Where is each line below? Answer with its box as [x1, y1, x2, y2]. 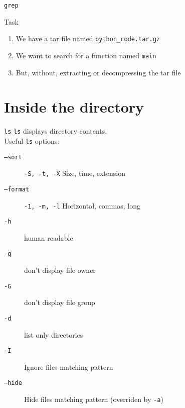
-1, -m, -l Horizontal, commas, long [24, 200, 140, 211]
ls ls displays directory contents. [4, 126, 107, 136]
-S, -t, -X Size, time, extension [24, 168, 125, 178]
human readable [24, 232, 73, 243]
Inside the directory [4, 96, 144, 117]
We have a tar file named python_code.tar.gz [16, 33, 160, 44]
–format [4, 185, 30, 193]
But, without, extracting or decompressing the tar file [16, 67, 181, 77]
